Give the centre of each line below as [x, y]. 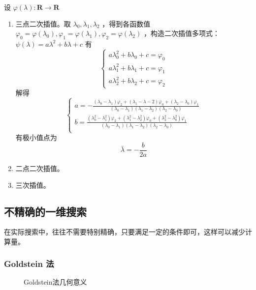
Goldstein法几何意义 [55, 281]
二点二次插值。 [40, 168]
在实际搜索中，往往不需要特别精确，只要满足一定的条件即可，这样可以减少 [125, 232]
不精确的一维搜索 [45, 211]
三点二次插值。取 [43, 23]
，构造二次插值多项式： [181, 33]
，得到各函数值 [126, 23]
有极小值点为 [36, 137]
